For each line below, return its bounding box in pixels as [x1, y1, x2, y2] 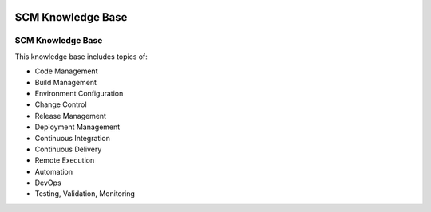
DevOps [34, 178, 61, 187]
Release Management [34, 111, 107, 120]
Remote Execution [34, 155, 95, 165]
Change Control [34, 100, 87, 109]
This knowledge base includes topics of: [14, 52, 148, 61]
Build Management [34, 77, 97, 87]
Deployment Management [34, 122, 121, 132]
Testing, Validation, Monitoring [34, 189, 136, 198]
